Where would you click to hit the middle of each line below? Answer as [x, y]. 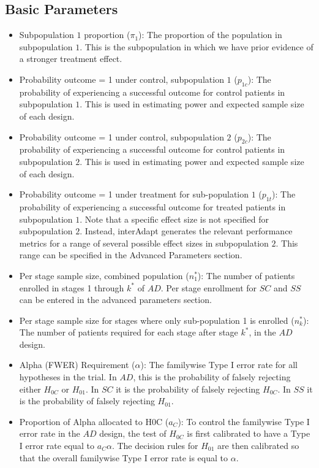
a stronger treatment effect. [71, 59]
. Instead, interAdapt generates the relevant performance [186, 231]
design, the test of [133, 433]
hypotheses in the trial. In [68, 377]
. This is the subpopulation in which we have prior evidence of [197, 46]
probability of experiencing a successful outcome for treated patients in [152, 206]
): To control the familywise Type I [244, 421]
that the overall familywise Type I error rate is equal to [124, 457]
